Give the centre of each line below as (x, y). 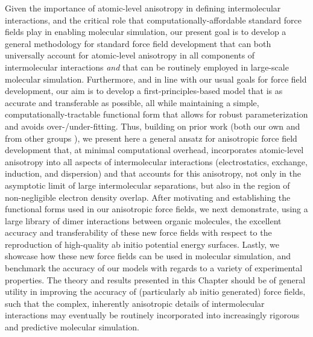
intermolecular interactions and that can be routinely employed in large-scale (147, 67)
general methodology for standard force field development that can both (138, 43)
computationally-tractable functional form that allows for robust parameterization (156, 114)
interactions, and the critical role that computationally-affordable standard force (153, 20)
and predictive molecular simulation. (72, 327)
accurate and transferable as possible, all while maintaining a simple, (132, 102)
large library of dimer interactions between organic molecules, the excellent (143, 220)
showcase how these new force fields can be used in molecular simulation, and (148, 256)
